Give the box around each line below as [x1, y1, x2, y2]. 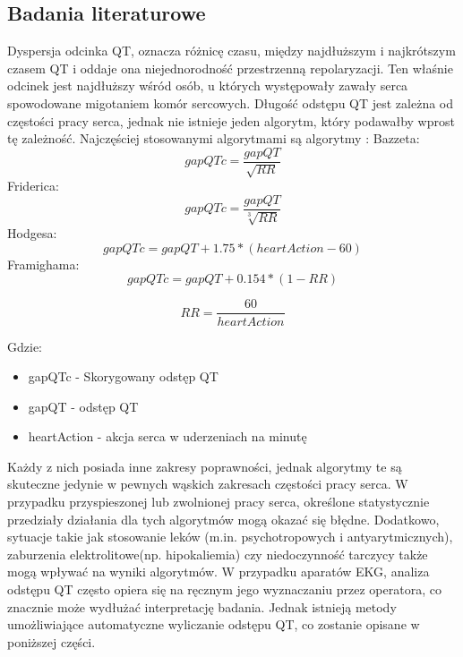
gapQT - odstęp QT [28, 397, 139, 415]
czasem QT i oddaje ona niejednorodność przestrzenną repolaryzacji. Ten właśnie [7, 58, 453, 77]
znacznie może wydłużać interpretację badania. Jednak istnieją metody [7, 597, 397, 616]
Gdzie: [7, 337, 42, 355]
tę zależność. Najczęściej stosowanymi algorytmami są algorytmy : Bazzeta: [7, 129, 420, 148]
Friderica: [7, 176, 59, 195]
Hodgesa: [7, 224, 57, 243]
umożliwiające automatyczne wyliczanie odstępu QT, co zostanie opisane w [7, 615, 420, 634]
